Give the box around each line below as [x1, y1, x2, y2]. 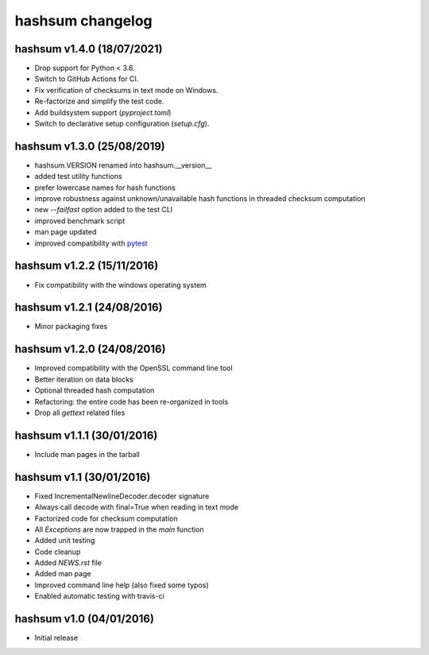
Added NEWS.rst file [34, 558, 102, 568]
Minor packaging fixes [34, 322, 108, 331]
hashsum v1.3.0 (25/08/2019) [14, 139, 166, 153]
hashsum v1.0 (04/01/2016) [14, 612, 155, 626]
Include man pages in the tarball [34, 449, 141, 459]
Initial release [34, 633, 79, 643]
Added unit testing [34, 536, 95, 545]
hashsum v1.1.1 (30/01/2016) [14, 428, 158, 442]
